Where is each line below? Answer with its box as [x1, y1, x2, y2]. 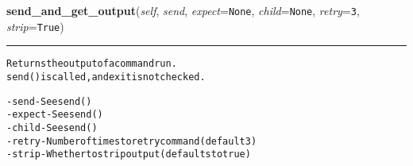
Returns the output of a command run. [6, 58, 177, 70]
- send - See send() [6, 95, 92, 107]
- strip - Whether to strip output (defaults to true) [6, 149, 251, 160]
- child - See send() [6, 122, 98, 133]
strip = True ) [6, 17, 64, 34]
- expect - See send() [6, 109, 103, 121]
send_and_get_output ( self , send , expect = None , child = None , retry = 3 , [6, 2, 360, 18]
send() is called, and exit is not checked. [6, 71, 206, 83]
